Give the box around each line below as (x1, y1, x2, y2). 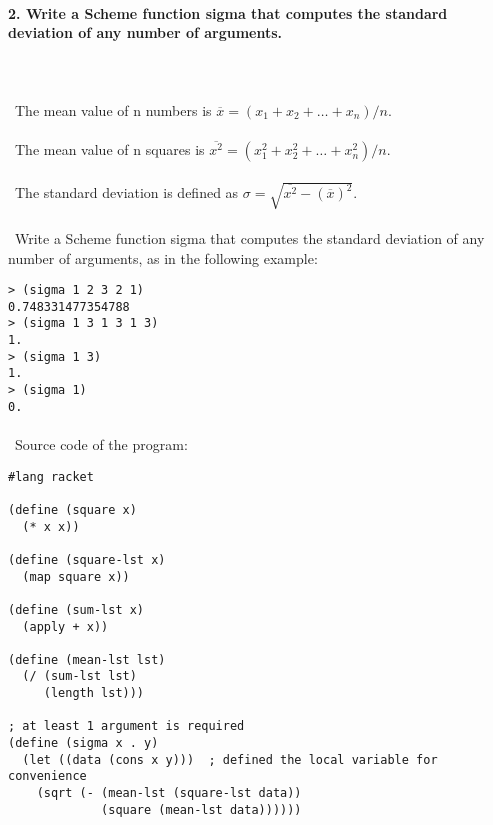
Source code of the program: (14, 434, 188, 455)
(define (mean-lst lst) (8, 652, 166, 667)
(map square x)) (22, 569, 130, 584)
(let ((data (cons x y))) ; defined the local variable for (22, 752, 438, 767)
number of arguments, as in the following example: (8, 247, 318, 268)
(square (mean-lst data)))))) (101, 802, 302, 817)
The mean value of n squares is (14, 139, 205, 160)
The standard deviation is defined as (14, 182, 239, 203)
